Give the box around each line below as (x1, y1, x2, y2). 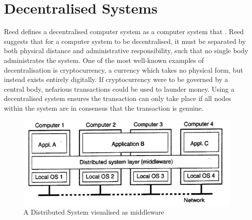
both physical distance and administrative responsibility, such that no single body (4, 45, 249, 56)
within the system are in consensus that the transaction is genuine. (4, 102, 204, 113)
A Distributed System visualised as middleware (23, 207, 164, 217)
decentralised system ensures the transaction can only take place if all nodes (4, 93, 232, 103)
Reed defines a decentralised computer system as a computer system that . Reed (4, 26, 244, 37)
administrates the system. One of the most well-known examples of (4, 55, 204, 65)
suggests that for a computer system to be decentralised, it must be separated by (4, 36, 246, 46)
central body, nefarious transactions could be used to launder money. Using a (4, 83, 234, 94)
